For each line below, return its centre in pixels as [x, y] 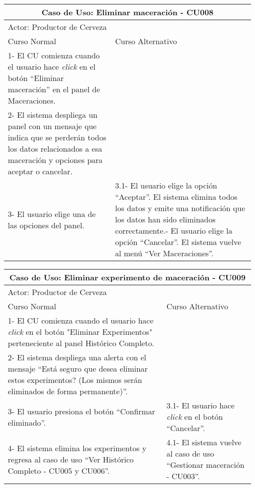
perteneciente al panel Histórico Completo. [81, 343]
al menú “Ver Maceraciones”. [164, 253]
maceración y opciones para [55, 160]
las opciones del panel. [46, 225]
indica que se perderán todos [57, 137]
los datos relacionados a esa [55, 149]
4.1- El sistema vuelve [204, 442]
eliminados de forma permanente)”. [68, 391]
